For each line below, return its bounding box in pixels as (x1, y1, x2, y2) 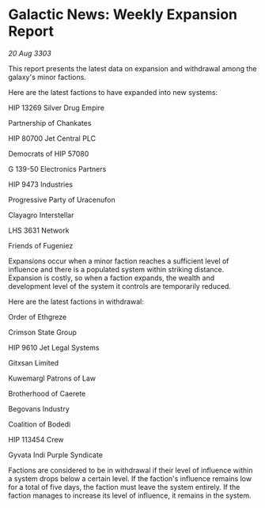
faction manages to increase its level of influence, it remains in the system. (8, 491, 252, 500)
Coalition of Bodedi (8, 419, 71, 429)
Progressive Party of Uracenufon (8, 195, 116, 204)
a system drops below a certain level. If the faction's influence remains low (8, 473, 252, 483)
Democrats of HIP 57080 (8, 149, 89, 158)
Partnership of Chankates (8, 118, 92, 127)
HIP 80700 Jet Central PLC (8, 133, 97, 143)
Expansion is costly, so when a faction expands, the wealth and (8, 273, 215, 282)
